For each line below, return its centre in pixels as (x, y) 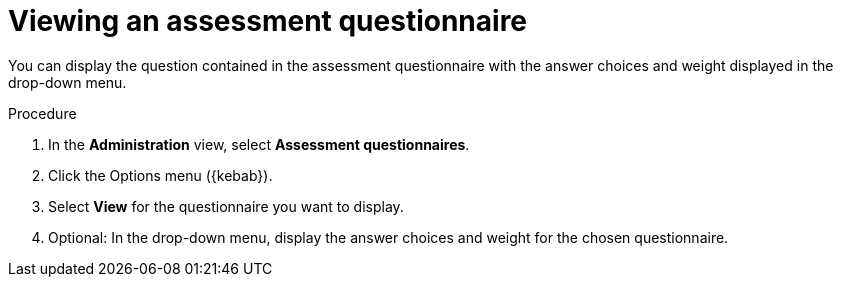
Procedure (42, 113)
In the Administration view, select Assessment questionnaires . (259, 144)
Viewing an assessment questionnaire (268, 21)
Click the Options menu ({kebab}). (160, 175)
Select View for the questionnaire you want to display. (226, 206)
